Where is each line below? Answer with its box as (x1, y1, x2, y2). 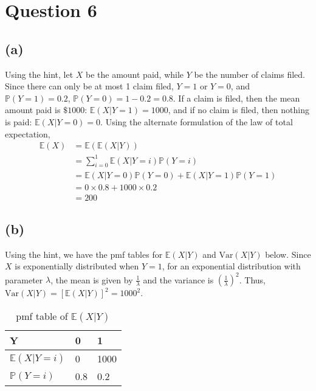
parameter (5, 273, 43, 286)
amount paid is (5, 103, 61, 116)
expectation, (5, 127, 50, 140)
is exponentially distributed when (15, 260, 139, 272)
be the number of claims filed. (194, 67, 305, 80)
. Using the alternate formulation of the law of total (100, 115, 293, 128)
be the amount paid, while (86, 67, 184, 80)
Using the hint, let (5, 67, 74, 80)
